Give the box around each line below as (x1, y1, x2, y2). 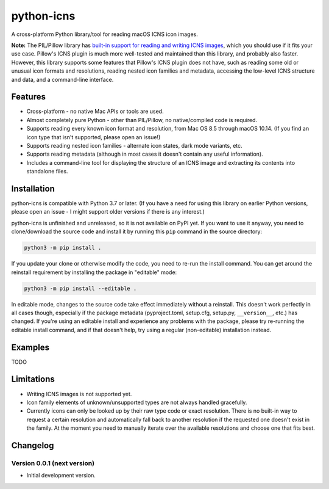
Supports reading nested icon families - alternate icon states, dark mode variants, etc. (26, 142, 243, 149)
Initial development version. (26, 472, 96, 479)
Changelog (11, 440, 54, 451)
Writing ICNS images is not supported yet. (26, 390, 132, 397)
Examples (11, 342, 50, 352)
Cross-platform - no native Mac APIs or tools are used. (26, 107, 164, 115)
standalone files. (26, 168, 68, 175)
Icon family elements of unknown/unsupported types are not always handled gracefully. (26, 399, 247, 406)
